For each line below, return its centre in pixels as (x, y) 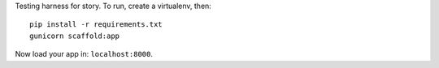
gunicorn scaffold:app (75, 36)
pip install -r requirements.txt (96, 25)
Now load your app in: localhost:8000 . (84, 54)
